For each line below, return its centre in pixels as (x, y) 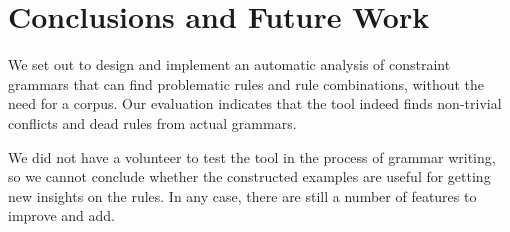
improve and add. (62, 215)
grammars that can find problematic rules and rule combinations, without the (246, 83)
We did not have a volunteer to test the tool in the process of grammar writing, (252, 156)
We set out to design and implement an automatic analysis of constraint (229, 64)
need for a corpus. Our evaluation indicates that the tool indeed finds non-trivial (255, 103)
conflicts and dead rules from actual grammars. (152, 122)
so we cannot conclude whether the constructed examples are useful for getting (249, 176)
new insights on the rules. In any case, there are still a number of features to (242, 195)
